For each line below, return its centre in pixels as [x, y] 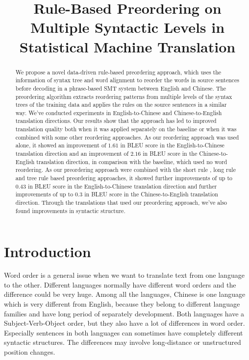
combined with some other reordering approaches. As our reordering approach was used [127, 137]
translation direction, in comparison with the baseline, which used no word [132, 161]
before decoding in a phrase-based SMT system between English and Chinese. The [121, 88]
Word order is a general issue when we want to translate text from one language [124, 275]
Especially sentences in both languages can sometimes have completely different [124, 332]
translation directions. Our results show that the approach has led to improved [116, 121]
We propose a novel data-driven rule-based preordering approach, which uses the [118, 72]
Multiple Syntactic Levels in [127, 27]
